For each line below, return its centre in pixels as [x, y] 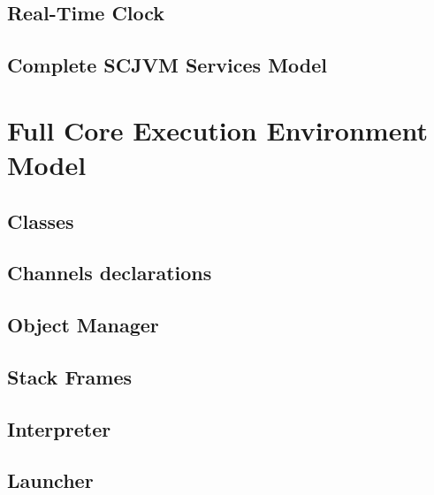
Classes [41, 221]
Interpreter [59, 428]
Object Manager [83, 325]
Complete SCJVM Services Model [168, 65]
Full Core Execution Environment [217, 129]
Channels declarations [110, 273]
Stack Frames [69, 376]
